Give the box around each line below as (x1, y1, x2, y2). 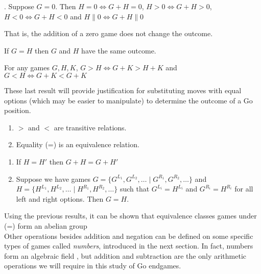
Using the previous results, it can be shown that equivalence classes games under (4, 210, 257, 221)
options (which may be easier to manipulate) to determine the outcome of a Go (4, 95, 253, 105)
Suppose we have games (16, 173, 90, 184)
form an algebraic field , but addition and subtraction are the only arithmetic (4, 250, 246, 261)
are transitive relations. (54, 122, 127, 132)
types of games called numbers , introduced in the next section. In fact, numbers (4, 240, 253, 251)
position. (4, 105, 31, 116)
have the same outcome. (81, 45, 156, 56)
